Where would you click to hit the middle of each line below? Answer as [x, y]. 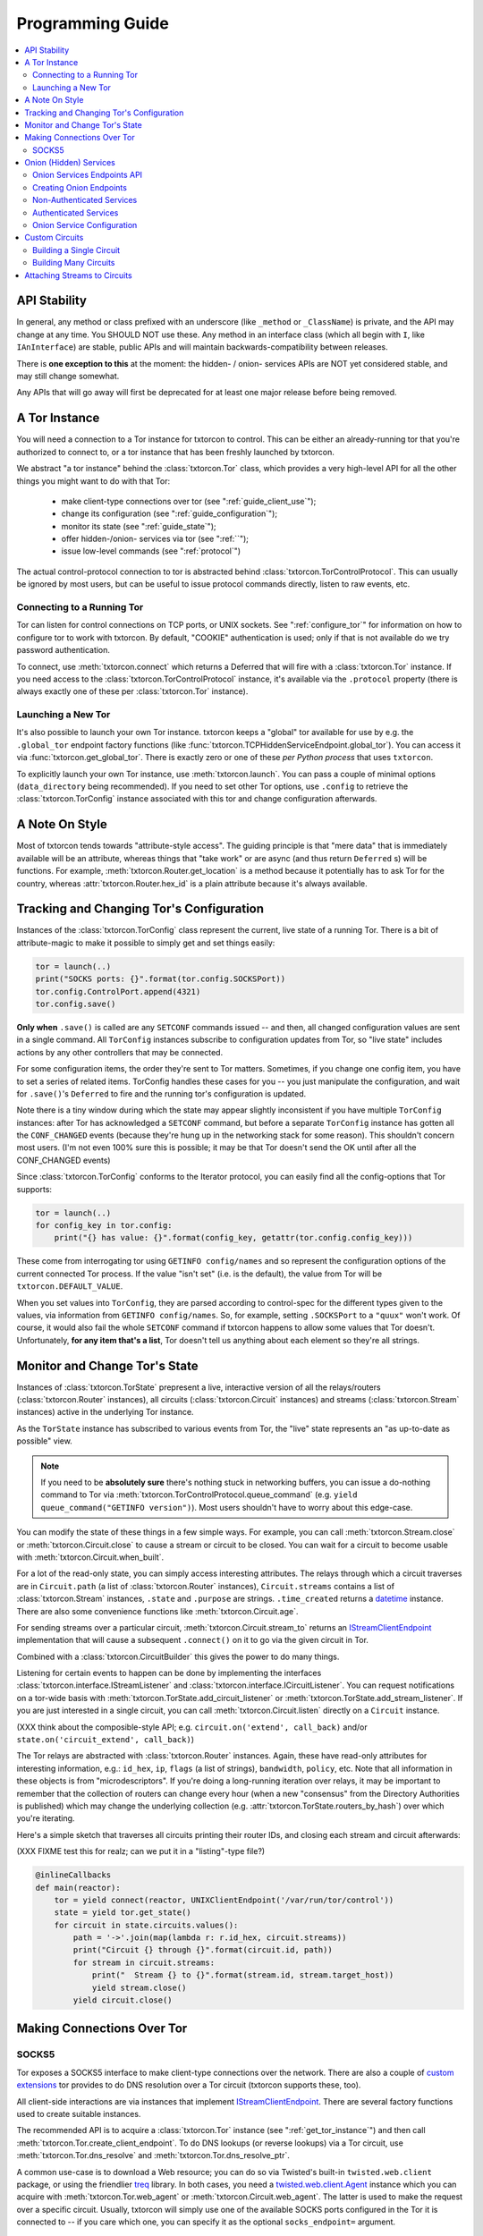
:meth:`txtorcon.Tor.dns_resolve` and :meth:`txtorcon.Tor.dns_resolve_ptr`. [153, 2156]
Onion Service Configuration [85, 225]
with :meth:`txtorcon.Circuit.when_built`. [90, 1557]
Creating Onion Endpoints [80, 187]
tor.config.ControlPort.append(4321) [118, 991]
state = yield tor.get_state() [123, 1913]
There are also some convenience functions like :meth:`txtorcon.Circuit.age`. [157, 1611]
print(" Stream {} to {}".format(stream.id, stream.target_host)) [243, 1975]
